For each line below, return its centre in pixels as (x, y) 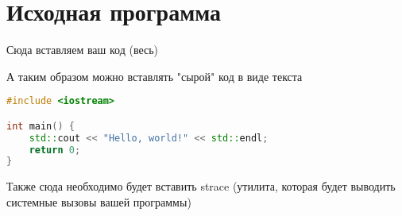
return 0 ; (55, 150)
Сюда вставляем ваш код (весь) (83, 50)
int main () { (41, 126)
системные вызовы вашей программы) (99, 201)
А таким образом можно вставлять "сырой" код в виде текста (155, 76)
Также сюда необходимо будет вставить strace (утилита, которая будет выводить (201, 186)
